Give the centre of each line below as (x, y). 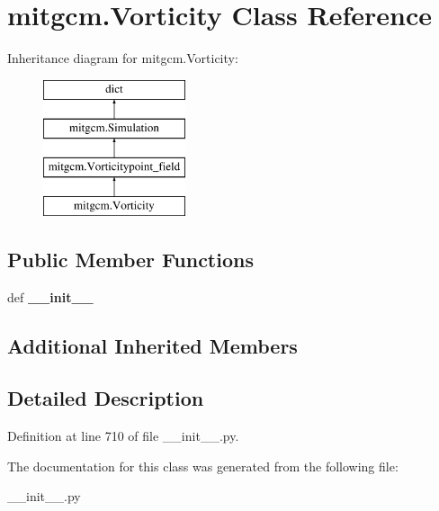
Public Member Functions (130, 259)
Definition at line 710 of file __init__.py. (123, 436)
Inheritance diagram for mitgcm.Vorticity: (123, 58)
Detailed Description (106, 398)
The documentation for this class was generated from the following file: (203, 466)
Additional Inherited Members (152, 345)
